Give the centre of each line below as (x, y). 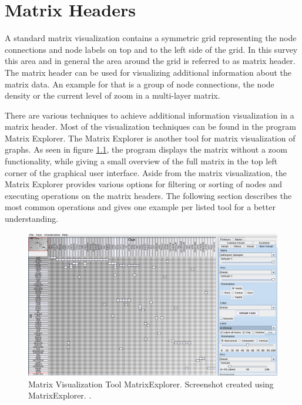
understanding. (32, 219)
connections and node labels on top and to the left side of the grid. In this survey (151, 49)
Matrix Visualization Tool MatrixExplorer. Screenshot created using (151, 384)
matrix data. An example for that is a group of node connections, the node (140, 84)
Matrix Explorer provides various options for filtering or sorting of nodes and (143, 184)
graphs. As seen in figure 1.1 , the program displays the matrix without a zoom (146, 149)
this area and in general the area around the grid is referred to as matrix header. (150, 61)
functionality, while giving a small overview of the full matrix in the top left (141, 161)
